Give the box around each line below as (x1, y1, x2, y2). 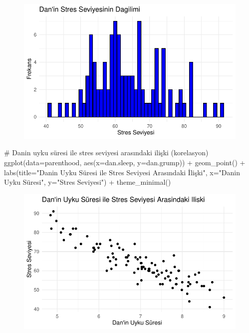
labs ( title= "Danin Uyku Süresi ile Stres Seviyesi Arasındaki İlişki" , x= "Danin (4, 167, 240, 177)
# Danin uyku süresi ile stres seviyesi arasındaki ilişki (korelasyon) (4, 147, 209, 158)
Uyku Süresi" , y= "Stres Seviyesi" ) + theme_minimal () (4, 177, 171, 187)
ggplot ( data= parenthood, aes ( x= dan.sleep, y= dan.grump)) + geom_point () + (4, 157, 246, 167)
